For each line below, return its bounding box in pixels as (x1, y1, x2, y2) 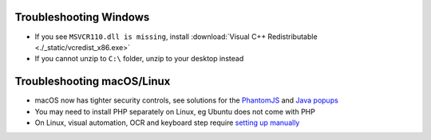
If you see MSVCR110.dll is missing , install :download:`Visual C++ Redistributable (34, 32, 318, 41)
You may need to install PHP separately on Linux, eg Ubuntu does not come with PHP (34, 107, 315, 116)
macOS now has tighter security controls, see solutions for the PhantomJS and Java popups (34, 95, 338, 105)
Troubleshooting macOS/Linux (14, 75, 171, 88)
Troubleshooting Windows (14, 10, 150, 24)
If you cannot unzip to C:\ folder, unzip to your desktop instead (34, 54, 244, 64)
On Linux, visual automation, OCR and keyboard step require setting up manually (34, 118, 300, 127)
